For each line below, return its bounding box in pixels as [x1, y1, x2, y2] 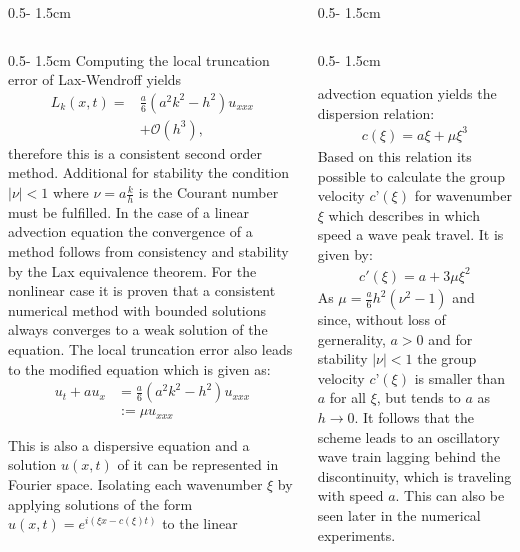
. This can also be [395, 485, 505, 506]
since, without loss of [317, 309, 446, 329]
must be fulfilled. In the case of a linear [8, 201, 249, 222]
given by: [317, 243, 373, 264]
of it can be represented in [117, 454, 279, 475]
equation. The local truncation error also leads [8, 339, 293, 360]
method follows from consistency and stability [8, 241, 289, 262]
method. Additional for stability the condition [8, 162, 289, 183]
